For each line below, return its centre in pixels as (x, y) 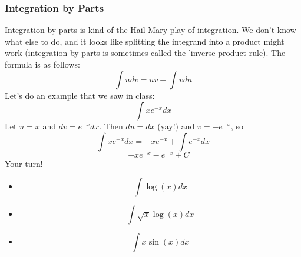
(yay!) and (176, 126)
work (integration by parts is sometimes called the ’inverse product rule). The (145, 53)
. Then (111, 126)
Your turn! (24, 163)
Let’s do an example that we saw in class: (80, 95)
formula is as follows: (42, 64)
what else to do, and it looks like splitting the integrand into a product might (145, 41)
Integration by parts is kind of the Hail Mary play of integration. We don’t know (150, 30)
